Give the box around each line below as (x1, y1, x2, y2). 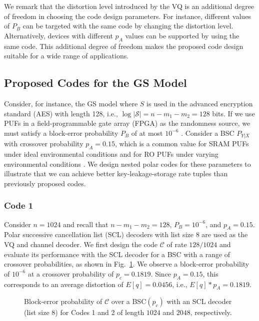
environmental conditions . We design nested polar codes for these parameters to (4, 158, 251, 169)
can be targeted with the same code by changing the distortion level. (22, 20, 233, 31)
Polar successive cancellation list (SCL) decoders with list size (4, 229, 193, 240)
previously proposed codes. (4, 178, 86, 188)
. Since (150, 268, 171, 279)
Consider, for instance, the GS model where (4, 98, 138, 108)
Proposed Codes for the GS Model (4, 75, 187, 90)
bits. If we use (212, 108, 255, 118)
